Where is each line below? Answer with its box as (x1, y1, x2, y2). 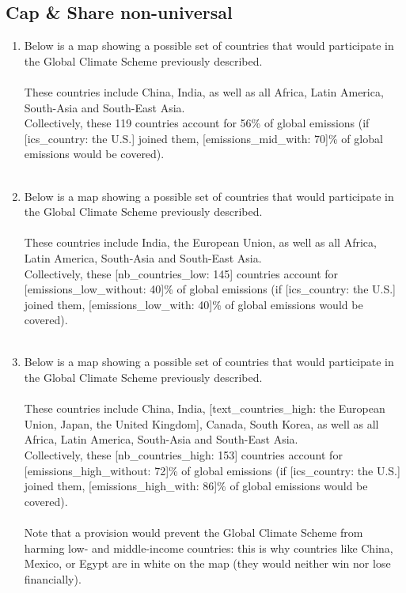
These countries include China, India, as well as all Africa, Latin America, (24, 83, 384, 100)
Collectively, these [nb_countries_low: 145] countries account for (24, 265, 339, 281)
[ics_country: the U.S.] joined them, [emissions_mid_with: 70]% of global (24, 130, 383, 146)
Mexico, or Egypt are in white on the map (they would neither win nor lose (24, 555, 391, 572)
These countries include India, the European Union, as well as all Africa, (24, 234, 377, 251)
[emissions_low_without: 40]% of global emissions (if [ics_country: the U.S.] (24, 281, 396, 297)
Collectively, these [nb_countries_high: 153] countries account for (24, 447, 343, 463)
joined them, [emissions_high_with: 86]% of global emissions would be (24, 478, 368, 494)
